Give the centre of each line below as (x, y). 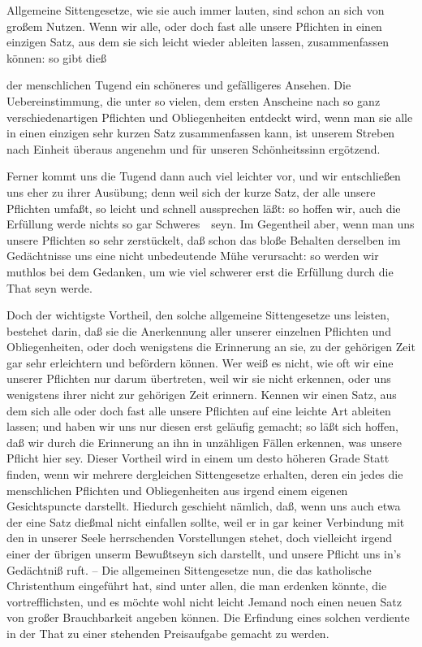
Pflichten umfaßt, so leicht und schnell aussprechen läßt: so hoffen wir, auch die (204, 208)
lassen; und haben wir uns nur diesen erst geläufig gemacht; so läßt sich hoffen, (202, 426)
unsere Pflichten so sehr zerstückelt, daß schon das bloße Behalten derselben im (204, 239)
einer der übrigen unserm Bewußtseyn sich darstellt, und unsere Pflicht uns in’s (204, 554)
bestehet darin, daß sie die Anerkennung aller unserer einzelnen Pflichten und (199, 330)
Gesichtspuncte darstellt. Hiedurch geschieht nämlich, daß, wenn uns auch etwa (204, 506)
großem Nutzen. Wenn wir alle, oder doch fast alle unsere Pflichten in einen (194, 26)
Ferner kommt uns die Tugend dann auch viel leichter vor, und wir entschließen (204, 176)
